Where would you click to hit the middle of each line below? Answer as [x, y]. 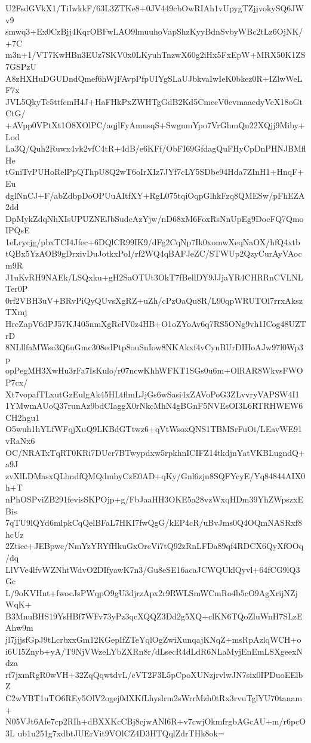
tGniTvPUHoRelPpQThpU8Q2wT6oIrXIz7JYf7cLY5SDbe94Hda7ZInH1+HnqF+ [155, 172]
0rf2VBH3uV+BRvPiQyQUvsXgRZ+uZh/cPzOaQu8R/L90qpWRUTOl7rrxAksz [154, 300]
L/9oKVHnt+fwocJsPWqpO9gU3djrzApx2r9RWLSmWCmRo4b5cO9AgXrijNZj [152, 592]
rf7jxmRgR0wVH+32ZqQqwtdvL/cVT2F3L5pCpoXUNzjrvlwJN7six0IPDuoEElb [154, 674]
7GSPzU [21, 66]
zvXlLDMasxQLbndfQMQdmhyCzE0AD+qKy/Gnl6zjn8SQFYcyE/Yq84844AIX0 [155, 475]
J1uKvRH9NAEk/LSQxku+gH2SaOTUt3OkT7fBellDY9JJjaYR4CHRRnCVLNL [154, 277]
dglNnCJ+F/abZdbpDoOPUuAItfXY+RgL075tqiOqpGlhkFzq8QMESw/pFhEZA [155, 195]
